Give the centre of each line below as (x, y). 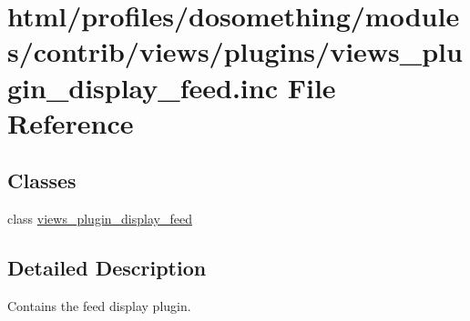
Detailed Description (107, 268)
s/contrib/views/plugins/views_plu (235, 51)
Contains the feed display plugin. (99, 305)
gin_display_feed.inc (143, 87)
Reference (71, 122)
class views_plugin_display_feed (100, 219)
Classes (42, 181)
